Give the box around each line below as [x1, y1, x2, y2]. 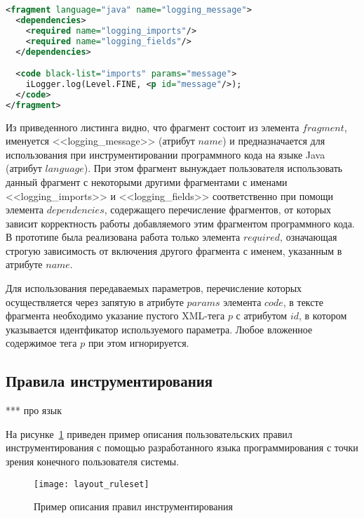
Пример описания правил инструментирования [34, 499, 233, 514]
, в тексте [283, 294, 323, 309]
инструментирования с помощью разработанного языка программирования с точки [6, 440, 358, 455]
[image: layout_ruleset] [34, 479, 149, 489]
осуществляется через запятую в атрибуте [6, 294, 184, 309]
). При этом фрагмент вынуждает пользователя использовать [83, 161, 343, 175]
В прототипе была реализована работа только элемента [6, 230, 241, 244]
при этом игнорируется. [88, 336, 189, 350]
